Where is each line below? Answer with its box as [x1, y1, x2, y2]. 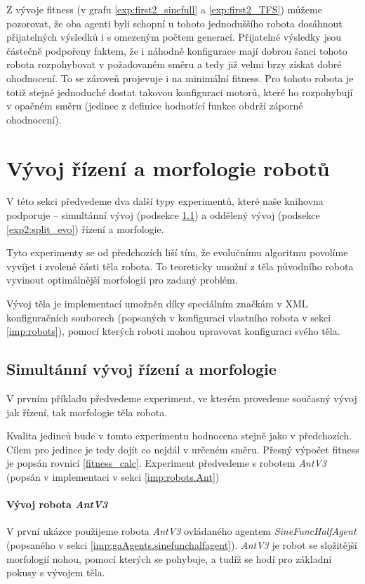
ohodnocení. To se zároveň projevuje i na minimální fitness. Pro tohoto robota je [6, 70, 354, 85]
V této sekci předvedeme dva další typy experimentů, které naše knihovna [6, 194, 324, 208]
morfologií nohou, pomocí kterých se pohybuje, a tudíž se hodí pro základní [6, 551, 332, 566]
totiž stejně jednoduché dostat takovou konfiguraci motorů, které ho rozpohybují [6, 84, 353, 99]
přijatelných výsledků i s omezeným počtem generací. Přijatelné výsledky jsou [6, 29, 342, 44]
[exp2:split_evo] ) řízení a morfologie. [6, 221, 164, 236]
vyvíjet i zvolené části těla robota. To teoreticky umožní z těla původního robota [6, 258, 354, 273]
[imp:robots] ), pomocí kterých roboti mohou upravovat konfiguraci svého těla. [6, 324, 340, 338]
